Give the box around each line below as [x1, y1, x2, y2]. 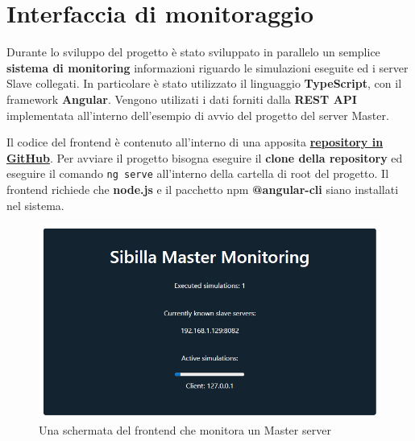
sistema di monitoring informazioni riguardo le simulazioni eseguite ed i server [6, 59, 409, 76]
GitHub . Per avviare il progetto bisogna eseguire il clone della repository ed [6, 149, 403, 166]
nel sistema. [6, 196, 64, 213]
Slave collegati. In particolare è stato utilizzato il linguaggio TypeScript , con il [6, 75, 402, 92]
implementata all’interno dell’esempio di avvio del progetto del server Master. [6, 106, 389, 123]
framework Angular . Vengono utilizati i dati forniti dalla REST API [6, 90, 357, 107]
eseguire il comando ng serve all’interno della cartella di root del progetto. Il [6, 165, 389, 182]
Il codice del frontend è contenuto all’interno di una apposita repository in [6, 134, 384, 150]
